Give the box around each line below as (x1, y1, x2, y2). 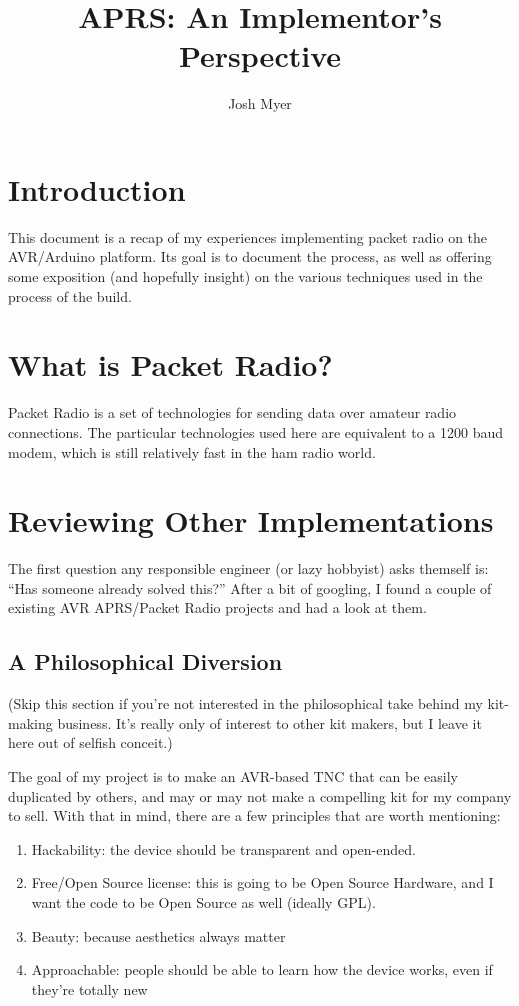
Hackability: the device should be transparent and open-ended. (31, 838, 416, 859)
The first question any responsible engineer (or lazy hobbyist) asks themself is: (8, 558, 489, 579)
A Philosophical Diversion (8, 646, 283, 677)
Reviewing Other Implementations (8, 500, 494, 541)
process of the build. (8, 285, 132, 306)
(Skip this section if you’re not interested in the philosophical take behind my (8, 693, 483, 714)
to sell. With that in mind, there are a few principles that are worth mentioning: (8, 805, 501, 826)
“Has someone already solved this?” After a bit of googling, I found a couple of (8, 577, 492, 598)
